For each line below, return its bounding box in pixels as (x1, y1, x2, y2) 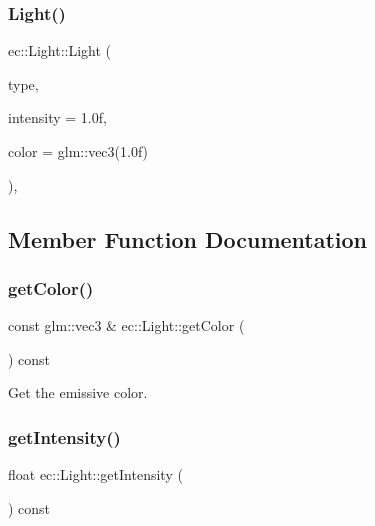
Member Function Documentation (8, 223, 368, 254)
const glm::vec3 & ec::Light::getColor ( (8, 315, 245, 336)
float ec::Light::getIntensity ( (8, 464, 183, 485)
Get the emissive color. (8, 382, 148, 403)
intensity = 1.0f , (8, 107, 107, 128)
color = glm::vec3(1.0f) (8, 141, 149, 161)
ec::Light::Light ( (8, 40, 112, 61)
